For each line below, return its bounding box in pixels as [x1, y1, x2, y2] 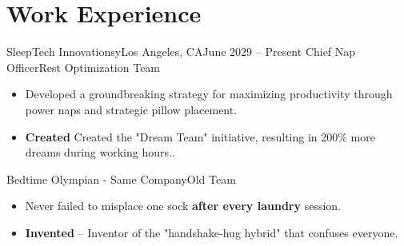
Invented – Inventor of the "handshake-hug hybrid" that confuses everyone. [25, 224, 398, 240]
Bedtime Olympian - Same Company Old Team [6, 170, 236, 187]
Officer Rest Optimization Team [6, 58, 161, 75]
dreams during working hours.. [25, 144, 175, 161]
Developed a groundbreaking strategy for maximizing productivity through [25, 85, 393, 102]
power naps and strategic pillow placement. [25, 101, 238, 117]
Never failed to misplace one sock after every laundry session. [25, 197, 341, 214]
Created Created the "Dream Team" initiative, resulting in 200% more [25, 128, 375, 145]
